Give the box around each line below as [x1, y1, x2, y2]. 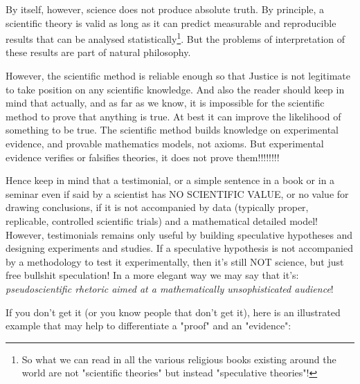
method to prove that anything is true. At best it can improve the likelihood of [6, 109, 341, 123]
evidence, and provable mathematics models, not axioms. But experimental [6, 136, 324, 150]
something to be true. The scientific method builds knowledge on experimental [6, 122, 339, 137]
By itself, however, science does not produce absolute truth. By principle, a [6, 2, 325, 16]
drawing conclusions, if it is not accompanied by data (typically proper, [6, 200, 309, 214]
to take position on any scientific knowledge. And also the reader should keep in [6, 82, 345, 96]
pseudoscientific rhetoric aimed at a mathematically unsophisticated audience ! [6, 281, 334, 295]
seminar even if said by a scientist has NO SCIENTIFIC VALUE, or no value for [6, 186, 349, 201]
